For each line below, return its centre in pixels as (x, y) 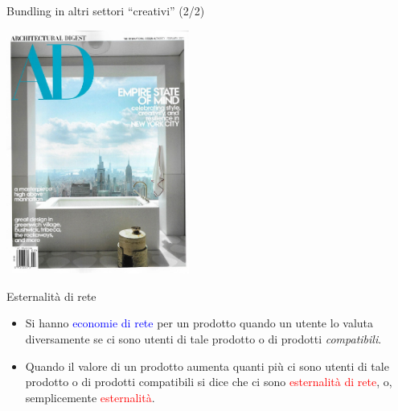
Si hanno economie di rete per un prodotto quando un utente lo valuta (199, 323)
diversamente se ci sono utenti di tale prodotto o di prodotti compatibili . (203, 339)
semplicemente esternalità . (90, 397)
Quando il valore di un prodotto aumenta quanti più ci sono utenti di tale (207, 366)
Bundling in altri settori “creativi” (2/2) (106, 10)
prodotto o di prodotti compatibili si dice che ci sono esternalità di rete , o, (209, 382)
